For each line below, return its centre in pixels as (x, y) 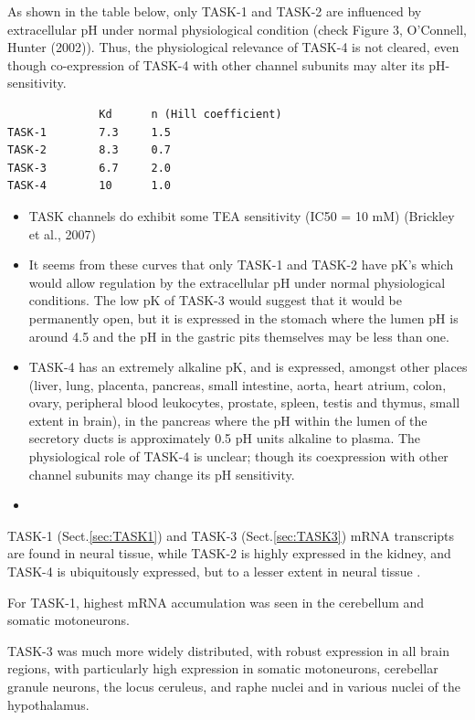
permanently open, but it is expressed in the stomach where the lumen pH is (243, 318)
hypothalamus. (48, 704)
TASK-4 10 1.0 (89, 186)
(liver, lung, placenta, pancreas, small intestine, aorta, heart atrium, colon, (237, 384)
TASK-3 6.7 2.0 (89, 168)
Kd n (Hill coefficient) (190, 114)
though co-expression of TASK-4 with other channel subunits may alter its (216, 64)
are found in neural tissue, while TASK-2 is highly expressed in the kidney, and (229, 553)
